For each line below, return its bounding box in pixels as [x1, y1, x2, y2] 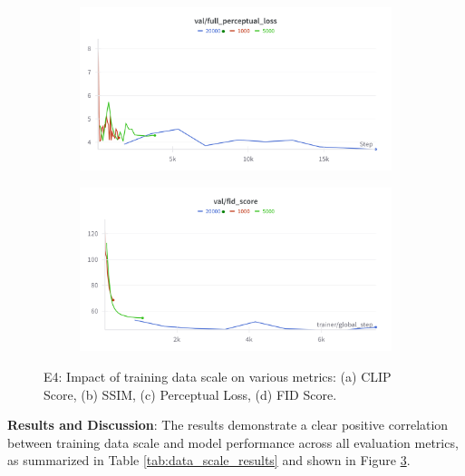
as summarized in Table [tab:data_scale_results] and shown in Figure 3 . [7, 451, 411, 470]
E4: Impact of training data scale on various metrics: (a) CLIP [44, 366, 392, 385]
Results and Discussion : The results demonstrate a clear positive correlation [7, 415, 449, 434]
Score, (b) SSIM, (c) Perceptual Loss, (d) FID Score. [44, 384, 337, 403]
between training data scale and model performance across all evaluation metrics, [7, 432, 459, 452]
